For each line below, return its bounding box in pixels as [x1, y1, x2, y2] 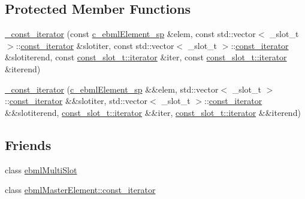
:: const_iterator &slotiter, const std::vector [16, 39, 174, 51]
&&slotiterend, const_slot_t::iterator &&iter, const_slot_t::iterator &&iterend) [5, 106, 301, 118]
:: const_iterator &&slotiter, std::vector [5, 94, 148, 107]
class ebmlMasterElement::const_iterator [5, 183, 156, 196]
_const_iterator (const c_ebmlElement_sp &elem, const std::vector [5, 27, 256, 40]
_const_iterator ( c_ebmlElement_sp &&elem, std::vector [5, 82, 219, 95]
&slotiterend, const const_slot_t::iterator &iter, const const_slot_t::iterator [5, 51, 287, 63]
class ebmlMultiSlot [5, 163, 77, 176]
